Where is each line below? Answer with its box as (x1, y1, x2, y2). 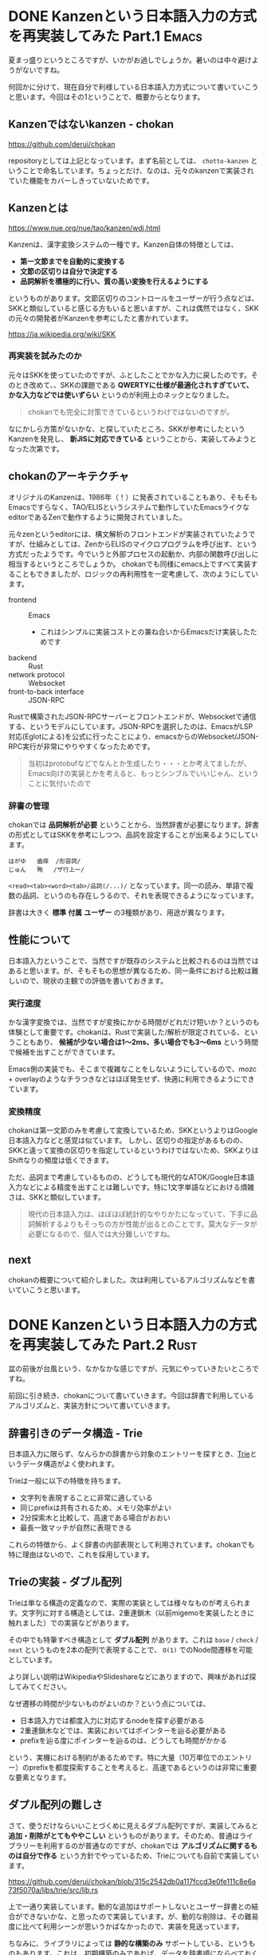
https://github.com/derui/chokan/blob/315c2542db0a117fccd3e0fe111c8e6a (8, 1876, 257, 1886)
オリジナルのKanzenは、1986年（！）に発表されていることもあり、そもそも (8, 492, 257, 502)
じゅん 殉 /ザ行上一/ (8, 865, 85, 873)
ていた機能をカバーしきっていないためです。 (8, 175, 154, 185)
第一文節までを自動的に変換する (19, 256, 125, 266)
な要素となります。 (8, 1772, 71, 1782)
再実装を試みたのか (8, 350, 82, 361)
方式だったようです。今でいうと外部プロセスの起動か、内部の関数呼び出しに (8, 549, 259, 558)
